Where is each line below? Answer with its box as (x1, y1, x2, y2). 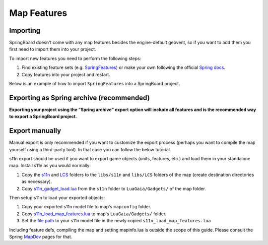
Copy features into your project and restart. (21, 71, 110, 77)
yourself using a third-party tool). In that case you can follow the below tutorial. (9, 146, 171, 152)
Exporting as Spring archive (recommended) (9, 93, 150, 102)
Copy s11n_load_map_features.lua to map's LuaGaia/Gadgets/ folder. (21, 211, 167, 217)
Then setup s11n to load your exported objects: (9, 194, 105, 200)
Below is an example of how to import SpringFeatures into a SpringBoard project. (9, 81, 181, 87)
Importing (9, 26, 41, 35)
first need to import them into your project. (9, 46, 96, 52)
